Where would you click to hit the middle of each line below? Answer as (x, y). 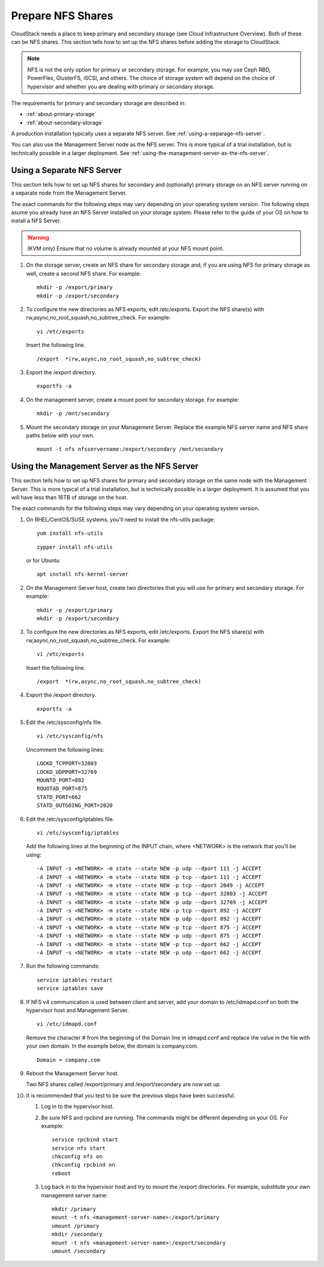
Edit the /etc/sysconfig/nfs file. (64, 722)
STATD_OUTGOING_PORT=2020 (75, 806)
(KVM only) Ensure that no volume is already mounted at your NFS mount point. (126, 249)
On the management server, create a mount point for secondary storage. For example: (133, 400)
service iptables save (70, 989)
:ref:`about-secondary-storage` (65, 123)
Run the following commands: (63, 966)
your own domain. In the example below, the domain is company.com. (112, 1046)
